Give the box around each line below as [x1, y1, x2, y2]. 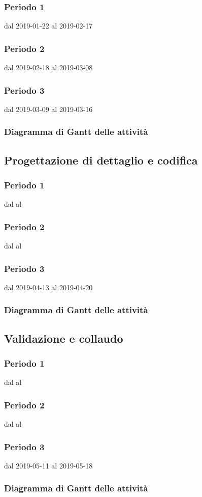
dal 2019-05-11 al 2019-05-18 [4, 460, 93, 471]
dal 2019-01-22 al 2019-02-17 [4, 20, 93, 31]
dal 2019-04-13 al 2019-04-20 [4, 282, 93, 292]
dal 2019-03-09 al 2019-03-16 [4, 103, 93, 114]
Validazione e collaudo [4, 330, 123, 346]
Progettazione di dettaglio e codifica [4, 152, 198, 168]
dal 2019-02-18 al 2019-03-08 [4, 62, 93, 73]
